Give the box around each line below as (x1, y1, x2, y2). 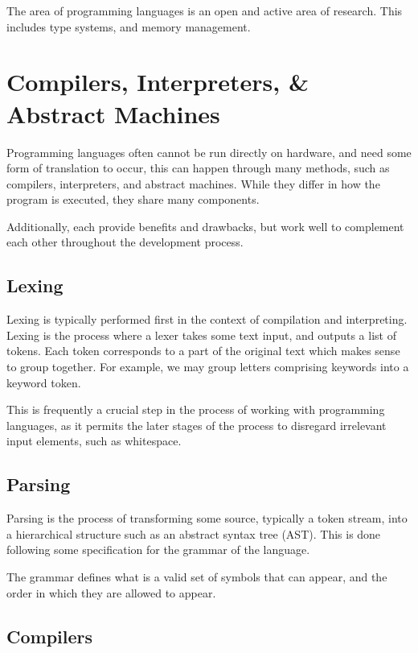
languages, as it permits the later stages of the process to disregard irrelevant (6, 416, 387, 433)
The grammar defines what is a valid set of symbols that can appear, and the (6, 568, 387, 585)
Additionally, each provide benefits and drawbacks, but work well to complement (6, 217, 404, 234)
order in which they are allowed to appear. (6, 584, 216, 601)
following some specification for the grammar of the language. (6, 541, 310, 558)
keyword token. (6, 374, 81, 391)
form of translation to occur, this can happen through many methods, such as (6, 159, 390, 176)
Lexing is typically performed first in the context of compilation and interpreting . (6, 311, 408, 328)
